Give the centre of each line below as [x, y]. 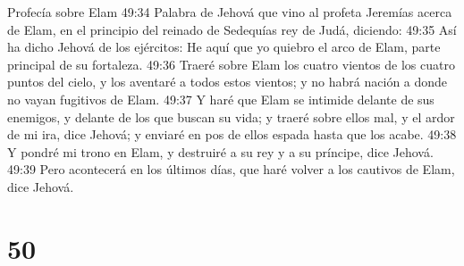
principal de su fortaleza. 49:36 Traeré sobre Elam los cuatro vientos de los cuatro [231, 64]
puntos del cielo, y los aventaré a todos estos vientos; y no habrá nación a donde [228, 82]
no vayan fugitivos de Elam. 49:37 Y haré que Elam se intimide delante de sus [221, 99]
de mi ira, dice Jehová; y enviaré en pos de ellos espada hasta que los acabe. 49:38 [232, 134]
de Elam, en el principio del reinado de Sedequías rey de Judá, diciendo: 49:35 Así [232, 29]
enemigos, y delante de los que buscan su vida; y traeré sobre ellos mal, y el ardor [231, 116]
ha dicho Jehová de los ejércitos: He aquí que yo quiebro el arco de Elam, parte [224, 47]
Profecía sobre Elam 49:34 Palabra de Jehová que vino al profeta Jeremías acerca [230, 12]
